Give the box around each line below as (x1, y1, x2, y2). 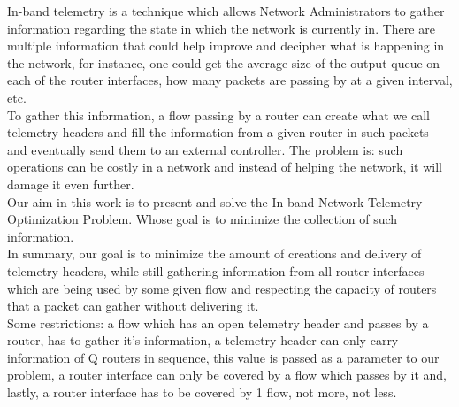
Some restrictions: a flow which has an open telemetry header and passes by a (7, 313, 429, 332)
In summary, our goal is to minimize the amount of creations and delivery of (7, 244, 422, 263)
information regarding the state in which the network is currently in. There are (7, 19, 435, 37)
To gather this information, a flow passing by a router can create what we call (7, 105, 430, 124)
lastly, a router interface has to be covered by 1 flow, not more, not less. (7, 383, 397, 402)
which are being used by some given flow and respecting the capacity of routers (7, 279, 437, 297)
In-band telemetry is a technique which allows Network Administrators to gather (7, 2, 445, 19)
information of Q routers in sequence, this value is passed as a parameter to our (7, 348, 440, 366)
